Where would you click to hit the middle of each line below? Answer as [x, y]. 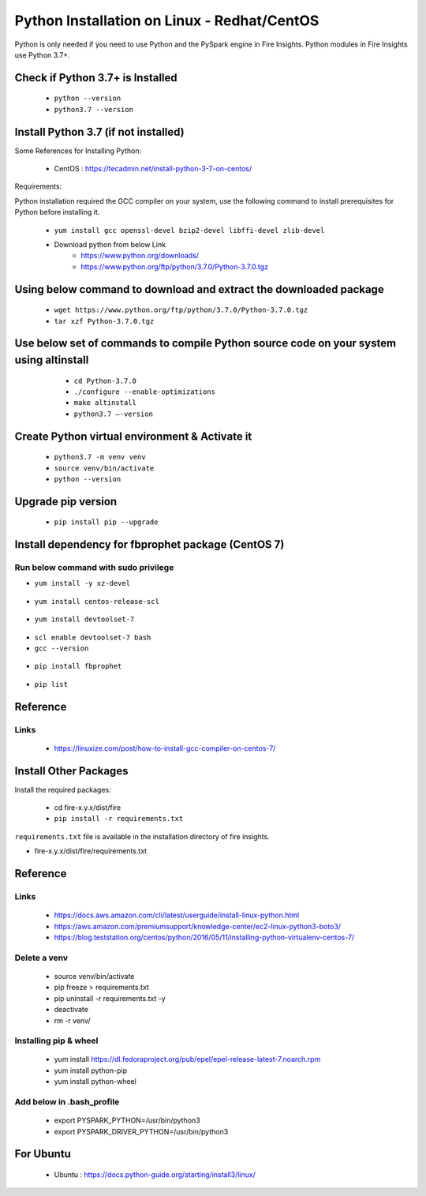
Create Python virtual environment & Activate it [133, 436]
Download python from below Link [110, 244]
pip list [51, 684]
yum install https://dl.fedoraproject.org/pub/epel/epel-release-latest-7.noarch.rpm [187, 1059]
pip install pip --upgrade [106, 522]
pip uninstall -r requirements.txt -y [110, 998]
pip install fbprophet [78, 666]
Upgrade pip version [66, 501]
